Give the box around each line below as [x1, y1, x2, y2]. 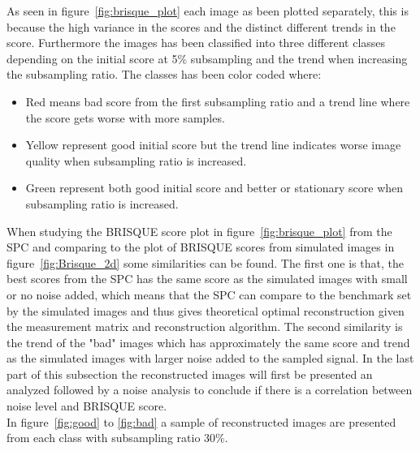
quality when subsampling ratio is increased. [25, 152, 247, 169]
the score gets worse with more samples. [25, 109, 225, 126]
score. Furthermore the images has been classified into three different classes [6, 34, 386, 51]
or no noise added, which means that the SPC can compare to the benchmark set [6, 286, 412, 303]
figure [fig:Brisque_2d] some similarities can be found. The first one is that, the [6, 254, 404, 271]
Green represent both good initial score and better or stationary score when [25, 179, 404, 196]
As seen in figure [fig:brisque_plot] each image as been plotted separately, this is [6, 2, 409, 19]
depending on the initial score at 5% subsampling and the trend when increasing [6, 49, 408, 67]
